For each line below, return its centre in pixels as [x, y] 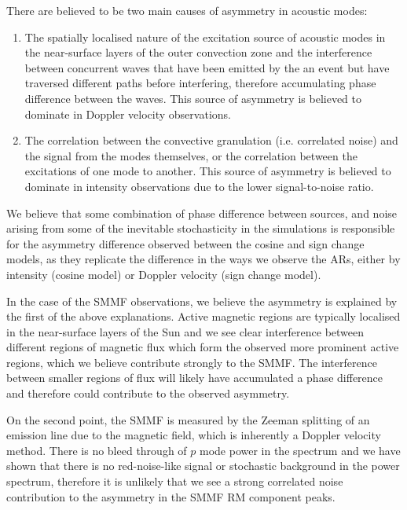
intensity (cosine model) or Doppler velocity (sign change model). [164, 274]
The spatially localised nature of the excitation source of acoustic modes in [205, 37]
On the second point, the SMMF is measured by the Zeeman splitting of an [188, 419]
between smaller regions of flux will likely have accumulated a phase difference [195, 378]
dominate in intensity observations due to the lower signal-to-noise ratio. [199, 186]
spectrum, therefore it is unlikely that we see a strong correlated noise [175, 481]
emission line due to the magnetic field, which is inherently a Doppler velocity [194, 435]
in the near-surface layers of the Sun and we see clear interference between [185, 331]
